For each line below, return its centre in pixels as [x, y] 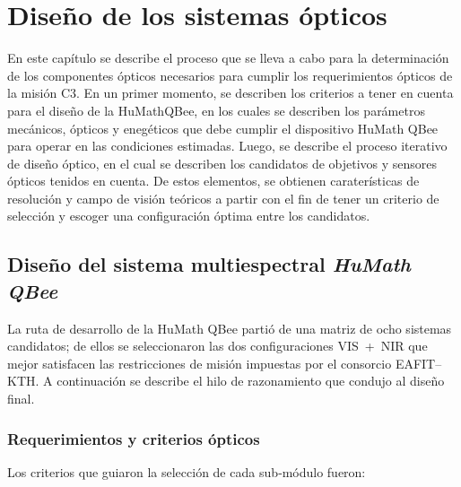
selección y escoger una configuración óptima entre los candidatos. [189, 216]
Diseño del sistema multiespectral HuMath [209, 264]
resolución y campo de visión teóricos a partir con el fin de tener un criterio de [223, 198]
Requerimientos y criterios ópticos [134, 438]
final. [21, 399]
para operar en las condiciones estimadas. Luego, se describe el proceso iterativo [227, 146]
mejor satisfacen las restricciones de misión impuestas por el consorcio [200, 363]
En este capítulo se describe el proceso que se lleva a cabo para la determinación [228, 58]
